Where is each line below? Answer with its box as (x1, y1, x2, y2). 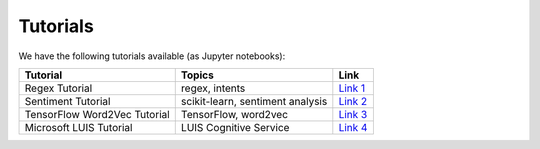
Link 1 (338, 81, 366, 95)
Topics (180, 68, 214, 82)
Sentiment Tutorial (24, 94, 111, 108)
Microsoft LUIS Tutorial (24, 120, 133, 134)
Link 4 (338, 120, 368, 134)
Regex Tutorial (24, 81, 93, 95)
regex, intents (180, 81, 246, 95)
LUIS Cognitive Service (180, 120, 290, 134)
